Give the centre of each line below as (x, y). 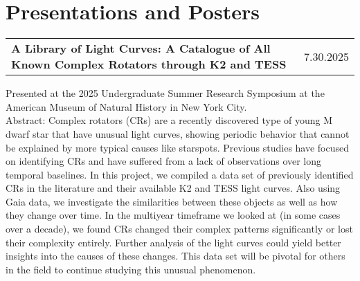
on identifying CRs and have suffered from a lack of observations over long (164, 161)
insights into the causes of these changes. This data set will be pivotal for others (175, 256)
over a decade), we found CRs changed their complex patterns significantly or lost (179, 229)
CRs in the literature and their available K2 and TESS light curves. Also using (173, 188)
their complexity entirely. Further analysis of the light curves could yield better (173, 242)
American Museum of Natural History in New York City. (126, 106)
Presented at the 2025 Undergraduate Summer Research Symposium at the (165, 93)
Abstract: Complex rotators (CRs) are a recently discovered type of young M (169, 120)
